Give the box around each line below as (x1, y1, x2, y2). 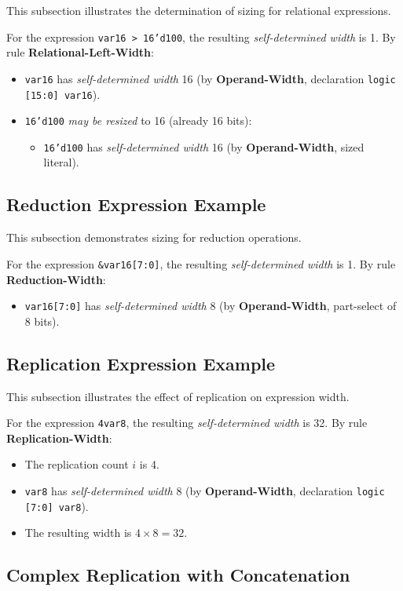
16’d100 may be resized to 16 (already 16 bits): (24, 112, 252, 129)
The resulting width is (24, 524, 132, 541)
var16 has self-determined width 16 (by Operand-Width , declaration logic (24, 70, 396, 86)
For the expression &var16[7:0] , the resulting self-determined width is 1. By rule (6, 255, 396, 272)
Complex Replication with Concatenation (6, 563, 350, 587)
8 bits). (24, 312, 60, 329)
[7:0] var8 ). (24, 498, 89, 514)
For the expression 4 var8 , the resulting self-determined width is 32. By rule (6, 414, 368, 431)
